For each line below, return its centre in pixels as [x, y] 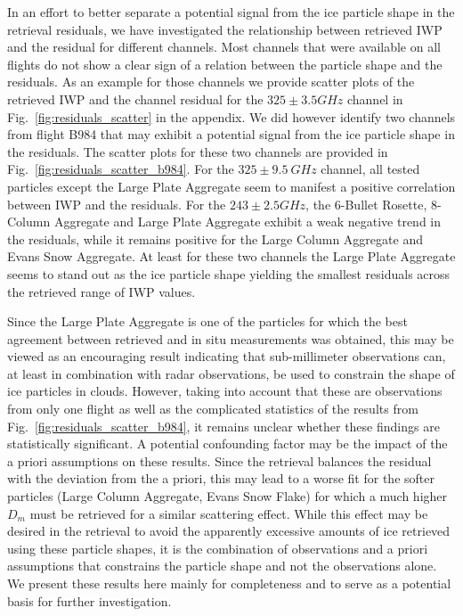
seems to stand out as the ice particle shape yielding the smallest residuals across [229, 273]
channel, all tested [370, 169]
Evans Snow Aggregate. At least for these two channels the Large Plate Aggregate [231, 256]
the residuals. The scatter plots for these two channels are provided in [198, 151]
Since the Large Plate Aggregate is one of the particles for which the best [207, 321]
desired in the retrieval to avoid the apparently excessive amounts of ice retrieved [229, 531]
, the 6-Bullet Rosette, [366, 204]
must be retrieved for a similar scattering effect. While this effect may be [229, 513]
